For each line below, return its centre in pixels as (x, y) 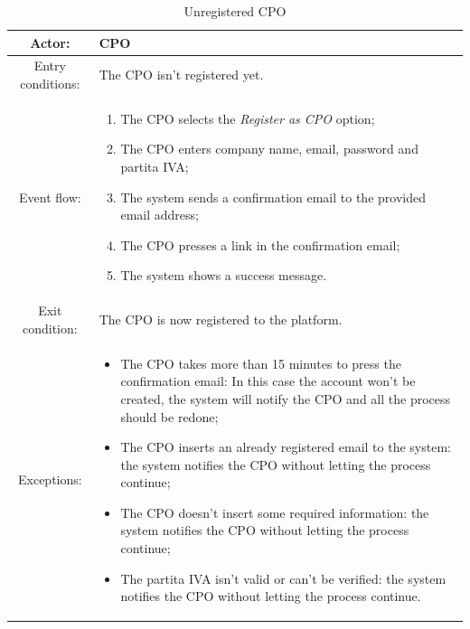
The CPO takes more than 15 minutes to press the (261, 363)
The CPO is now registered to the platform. (221, 319)
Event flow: (50, 197)
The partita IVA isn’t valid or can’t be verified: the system (283, 578)
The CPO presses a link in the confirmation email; (260, 244)
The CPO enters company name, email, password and (269, 149)
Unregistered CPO (235, 11)
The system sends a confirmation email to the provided (273, 197)
